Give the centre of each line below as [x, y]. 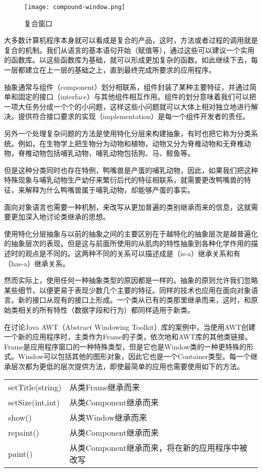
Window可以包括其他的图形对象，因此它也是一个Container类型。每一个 [134, 356]
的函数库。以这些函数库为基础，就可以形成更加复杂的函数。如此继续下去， [127, 60]
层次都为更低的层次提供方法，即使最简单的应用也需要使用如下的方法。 [127, 366]
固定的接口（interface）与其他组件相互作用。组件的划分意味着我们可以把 [137, 97]
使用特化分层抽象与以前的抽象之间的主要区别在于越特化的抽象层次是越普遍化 [131, 233]
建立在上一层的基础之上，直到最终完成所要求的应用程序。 [120, 70]
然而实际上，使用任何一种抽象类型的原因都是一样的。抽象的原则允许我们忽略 [131, 280]
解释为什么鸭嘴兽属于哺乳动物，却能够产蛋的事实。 [110, 189]
